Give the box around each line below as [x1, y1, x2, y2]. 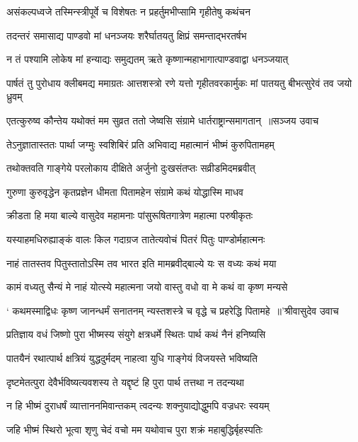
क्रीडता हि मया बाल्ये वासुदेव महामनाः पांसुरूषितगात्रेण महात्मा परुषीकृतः [6, 208, 253, 223]
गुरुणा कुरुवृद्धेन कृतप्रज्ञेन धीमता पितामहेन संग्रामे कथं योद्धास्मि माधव [6, 184, 243, 199]
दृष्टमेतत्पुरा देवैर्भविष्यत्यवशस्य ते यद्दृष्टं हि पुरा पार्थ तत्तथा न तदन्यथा [6, 374, 244, 389]
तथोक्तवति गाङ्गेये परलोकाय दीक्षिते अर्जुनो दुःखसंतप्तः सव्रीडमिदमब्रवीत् [6, 161, 255, 175]
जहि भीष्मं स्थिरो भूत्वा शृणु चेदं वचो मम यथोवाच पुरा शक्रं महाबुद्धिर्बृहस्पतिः [6, 421, 263, 436]
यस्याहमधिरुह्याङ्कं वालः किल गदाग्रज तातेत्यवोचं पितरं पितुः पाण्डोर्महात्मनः [6, 231, 265, 246]
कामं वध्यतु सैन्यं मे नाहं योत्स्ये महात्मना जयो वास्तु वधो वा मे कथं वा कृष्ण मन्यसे [6, 279, 288, 294]
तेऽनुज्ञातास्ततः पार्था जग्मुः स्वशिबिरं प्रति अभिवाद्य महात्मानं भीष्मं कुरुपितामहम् [6, 136, 275, 151]
